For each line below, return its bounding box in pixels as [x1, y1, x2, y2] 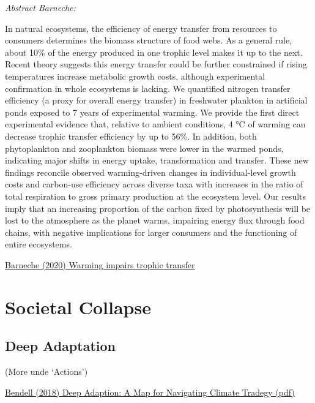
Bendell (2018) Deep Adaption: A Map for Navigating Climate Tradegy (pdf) [5, 385, 295, 398]
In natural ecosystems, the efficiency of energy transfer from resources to [5, 21, 277, 34]
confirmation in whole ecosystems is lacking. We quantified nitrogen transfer [5, 81, 291, 94]
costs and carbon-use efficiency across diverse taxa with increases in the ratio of [5, 178, 303, 190]
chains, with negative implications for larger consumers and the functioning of [5, 225, 297, 238]
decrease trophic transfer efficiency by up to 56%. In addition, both [5, 129, 257, 142]
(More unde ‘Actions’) [5, 365, 88, 378]
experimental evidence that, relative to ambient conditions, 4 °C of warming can [5, 118, 306, 130]
